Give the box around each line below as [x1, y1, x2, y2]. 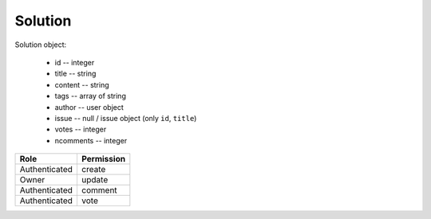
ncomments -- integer [54, 135, 128, 145]
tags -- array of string [54, 92, 127, 101]
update [81, 174, 109, 186]
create [81, 164, 106, 175]
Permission [81, 154, 126, 165]
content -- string [54, 80, 109, 89]
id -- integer [54, 57, 95, 67]
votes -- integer [54, 124, 107, 135]
